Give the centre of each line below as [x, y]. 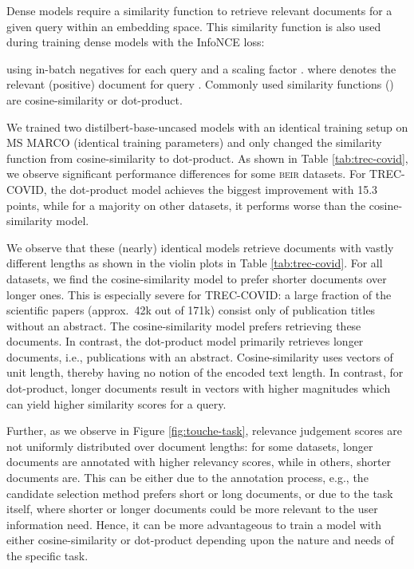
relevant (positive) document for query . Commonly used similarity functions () [200, 84]
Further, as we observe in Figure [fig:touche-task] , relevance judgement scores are [205, 431]
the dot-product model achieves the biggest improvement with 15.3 [214, 189]
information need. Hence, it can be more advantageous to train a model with [194, 524]
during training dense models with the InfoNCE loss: [136, 42]
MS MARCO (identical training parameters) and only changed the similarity [194, 142]
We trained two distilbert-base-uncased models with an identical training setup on [207, 126]
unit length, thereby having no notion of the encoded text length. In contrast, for [205, 372]
